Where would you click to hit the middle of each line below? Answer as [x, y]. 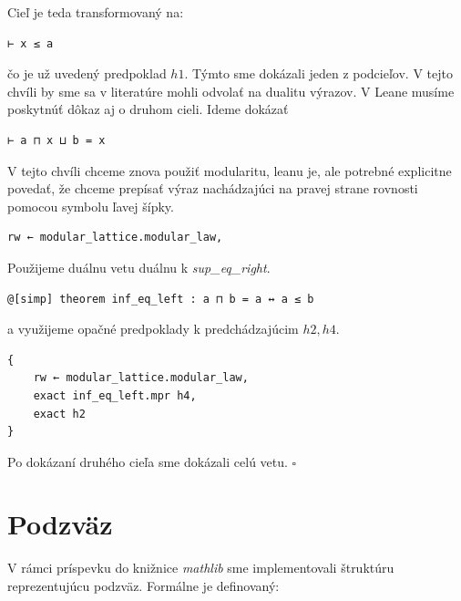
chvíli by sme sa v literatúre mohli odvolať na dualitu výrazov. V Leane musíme [231, 91]
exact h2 [59, 414]
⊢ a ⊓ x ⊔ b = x [56, 140]
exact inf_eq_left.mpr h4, [115, 395]
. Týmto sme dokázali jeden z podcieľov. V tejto [318, 73]
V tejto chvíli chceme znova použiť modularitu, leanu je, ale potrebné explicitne [230, 170]
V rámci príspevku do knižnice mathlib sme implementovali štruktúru [201, 568]
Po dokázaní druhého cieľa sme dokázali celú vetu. [148, 461]
